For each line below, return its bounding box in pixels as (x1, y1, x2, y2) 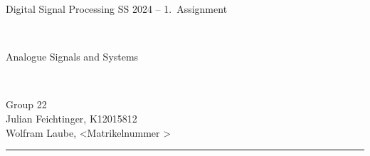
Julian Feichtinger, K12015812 (6, 110, 137, 125)
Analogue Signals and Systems (6, 49, 139, 64)
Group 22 (6, 97, 47, 112)
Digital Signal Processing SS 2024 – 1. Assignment (6, 1, 228, 16)
